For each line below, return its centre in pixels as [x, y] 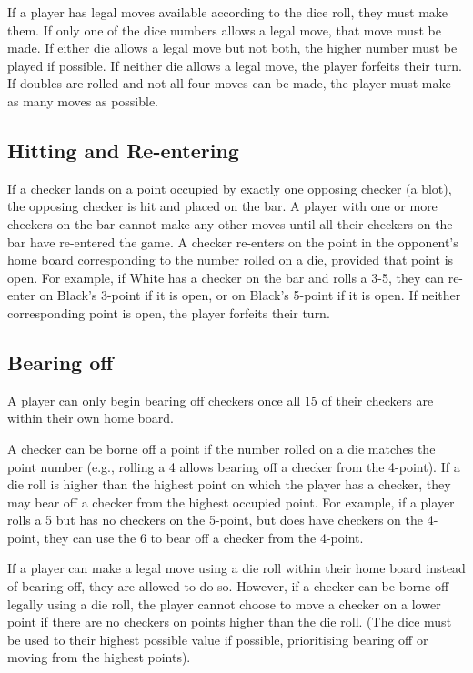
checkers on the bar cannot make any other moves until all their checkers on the [230, 223]
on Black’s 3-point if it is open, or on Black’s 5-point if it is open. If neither [250, 295]
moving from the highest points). [99, 657]
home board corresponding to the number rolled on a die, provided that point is [231, 260]
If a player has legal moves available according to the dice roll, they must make [228, 12]
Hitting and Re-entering [123, 150]
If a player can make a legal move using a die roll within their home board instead [236, 568]
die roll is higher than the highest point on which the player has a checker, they [229, 484]
